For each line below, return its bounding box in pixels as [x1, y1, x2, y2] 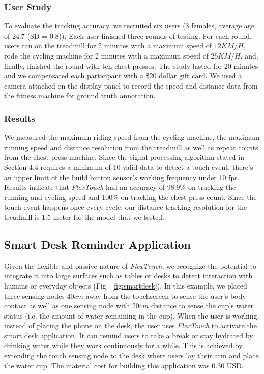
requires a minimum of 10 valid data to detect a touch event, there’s [40, 161, 253, 172]
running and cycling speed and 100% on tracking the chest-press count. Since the [4, 191, 257, 202]
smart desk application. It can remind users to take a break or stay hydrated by [4, 330, 253, 340]
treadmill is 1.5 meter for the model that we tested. [4, 211, 164, 222]
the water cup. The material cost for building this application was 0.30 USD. [4, 360, 244, 370]
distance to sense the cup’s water [151, 300, 254, 311]
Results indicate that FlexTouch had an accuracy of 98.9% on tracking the [4, 182, 236, 192]
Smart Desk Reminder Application [4, 236, 191, 252]
